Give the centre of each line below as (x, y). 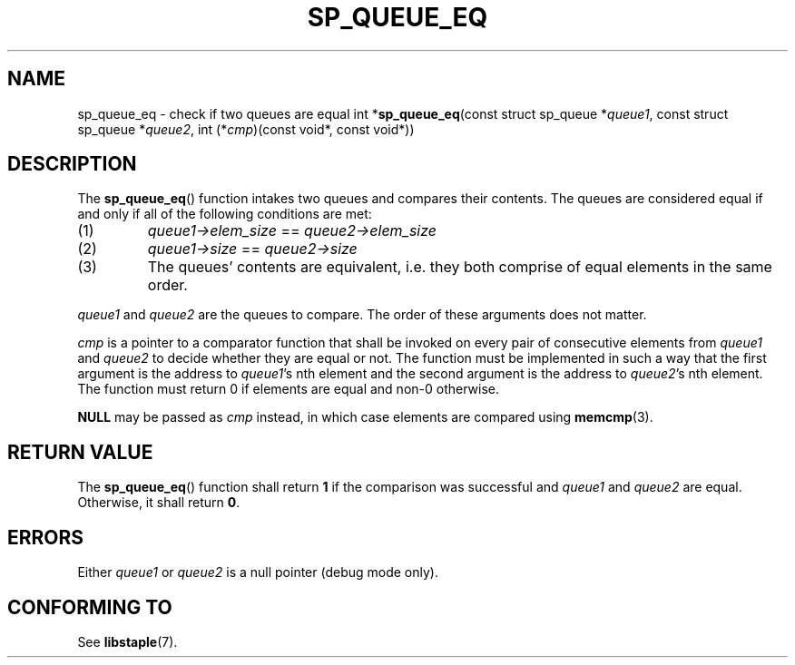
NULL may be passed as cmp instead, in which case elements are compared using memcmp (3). (365, 417)
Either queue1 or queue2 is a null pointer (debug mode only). (258, 572)
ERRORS (46, 537)
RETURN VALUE (80, 452)
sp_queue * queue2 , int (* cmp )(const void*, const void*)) (246, 129)
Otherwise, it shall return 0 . (159, 503)
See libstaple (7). (128, 641)
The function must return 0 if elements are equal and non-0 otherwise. (289, 389)
